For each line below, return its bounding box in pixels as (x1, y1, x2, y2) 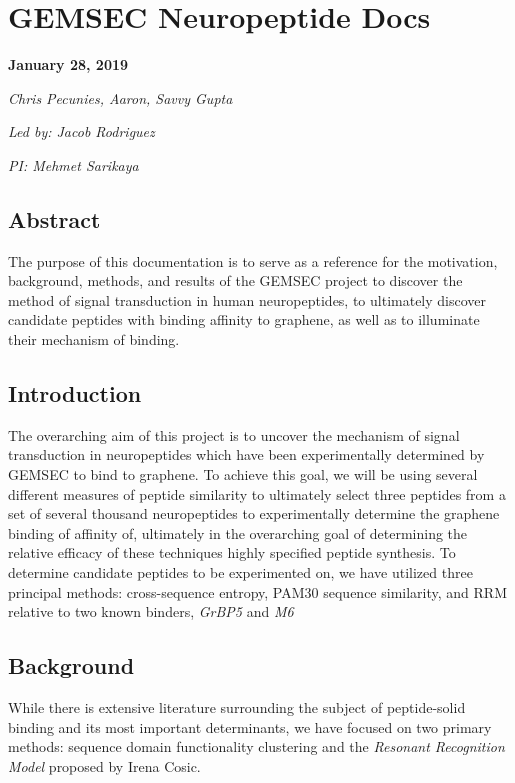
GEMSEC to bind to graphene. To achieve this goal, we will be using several (8, 464, 478, 485)
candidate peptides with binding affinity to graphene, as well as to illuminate (8, 309, 480, 330)
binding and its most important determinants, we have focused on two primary (8, 716, 492, 737)
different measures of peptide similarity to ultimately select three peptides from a (8, 483, 506, 504)
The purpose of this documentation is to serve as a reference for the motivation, (8, 250, 498, 271)
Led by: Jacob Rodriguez (8, 121, 155, 142)
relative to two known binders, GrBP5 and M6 (8, 601, 294, 622)
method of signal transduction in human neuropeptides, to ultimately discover (8, 289, 487, 310)
